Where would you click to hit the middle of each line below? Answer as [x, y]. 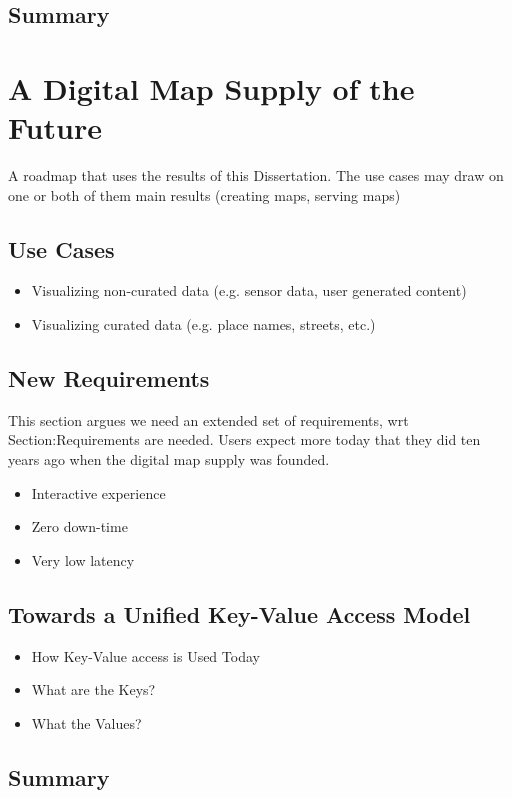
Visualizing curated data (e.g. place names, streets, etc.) [203, 324]
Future [55, 127]
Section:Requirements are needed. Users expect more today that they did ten [244, 439]
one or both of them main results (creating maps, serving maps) [204, 194]
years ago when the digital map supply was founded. [169, 459]
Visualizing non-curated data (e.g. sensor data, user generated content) [249, 290]
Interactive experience [98, 492]
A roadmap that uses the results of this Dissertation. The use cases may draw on [256, 175]
